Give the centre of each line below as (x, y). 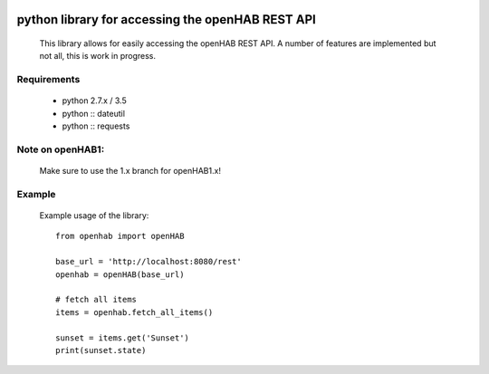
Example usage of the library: (94, 216)
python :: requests (96, 126)
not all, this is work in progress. (98, 56)
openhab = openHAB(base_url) (120, 274)
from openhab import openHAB (120, 236)
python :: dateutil (94, 113)
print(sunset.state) (101, 350)
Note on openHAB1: (61, 149)
